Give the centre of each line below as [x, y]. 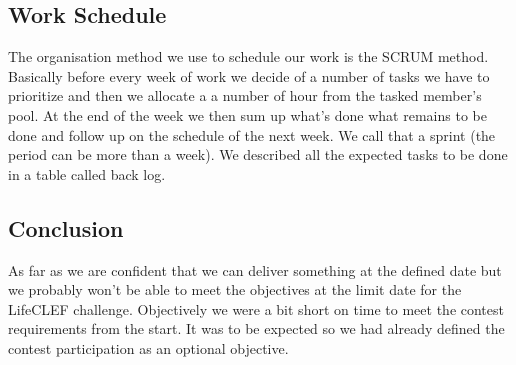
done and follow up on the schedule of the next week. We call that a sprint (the [252, 134]
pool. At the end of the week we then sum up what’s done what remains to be [247, 114]
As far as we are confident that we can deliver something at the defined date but [255, 269]
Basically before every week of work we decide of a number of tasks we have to [249, 75]
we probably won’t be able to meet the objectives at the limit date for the [235, 289]
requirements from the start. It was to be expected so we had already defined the [256, 328]
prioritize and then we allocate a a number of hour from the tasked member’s [245, 95]
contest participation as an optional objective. [148, 347]
